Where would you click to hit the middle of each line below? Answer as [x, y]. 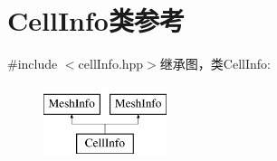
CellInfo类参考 [96, 20]
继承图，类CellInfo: [215, 64]
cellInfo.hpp [111, 64]
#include [33, 64]
